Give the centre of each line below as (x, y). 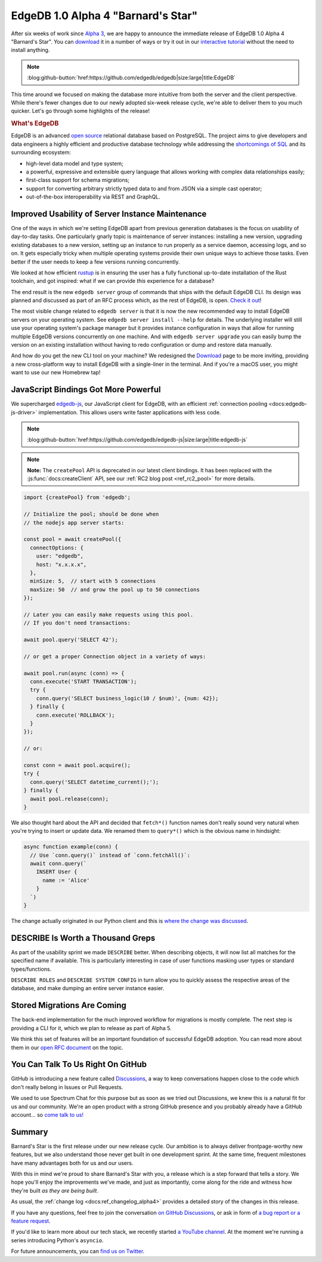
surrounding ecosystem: (41, 152)
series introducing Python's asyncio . (57, 1240)
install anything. (30, 50)
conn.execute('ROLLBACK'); (76, 715)
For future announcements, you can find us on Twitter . (78, 1251)
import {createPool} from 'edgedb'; (77, 497)
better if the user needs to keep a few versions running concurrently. (95, 262)
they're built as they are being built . (55, 1190)
